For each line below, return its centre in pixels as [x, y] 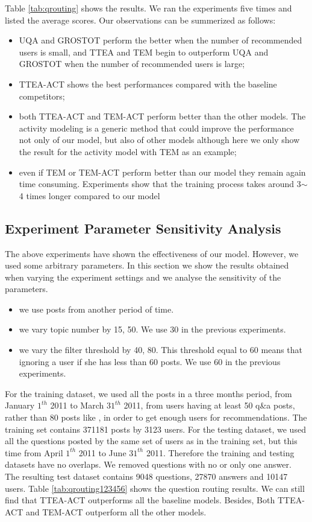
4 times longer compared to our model [89, 195]
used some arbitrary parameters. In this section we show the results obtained [147, 265]
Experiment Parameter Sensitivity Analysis [143, 228]
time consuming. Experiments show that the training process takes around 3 [160, 184]
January [20, 405]
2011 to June [102, 452]
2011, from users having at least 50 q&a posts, [209, 405]
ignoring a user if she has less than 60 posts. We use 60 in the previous [150, 361]
